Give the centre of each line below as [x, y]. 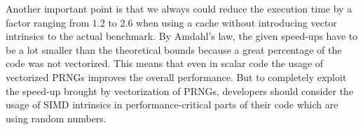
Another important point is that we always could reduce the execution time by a [179, 8]
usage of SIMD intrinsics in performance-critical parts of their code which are [172, 104]
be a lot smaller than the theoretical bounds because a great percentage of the [174, 49]
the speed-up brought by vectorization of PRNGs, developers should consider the [180, 91]
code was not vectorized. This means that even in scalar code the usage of [165, 63]
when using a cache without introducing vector [237, 22]
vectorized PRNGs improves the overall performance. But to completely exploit [176, 77]
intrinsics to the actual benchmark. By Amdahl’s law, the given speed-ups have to [182, 36]
